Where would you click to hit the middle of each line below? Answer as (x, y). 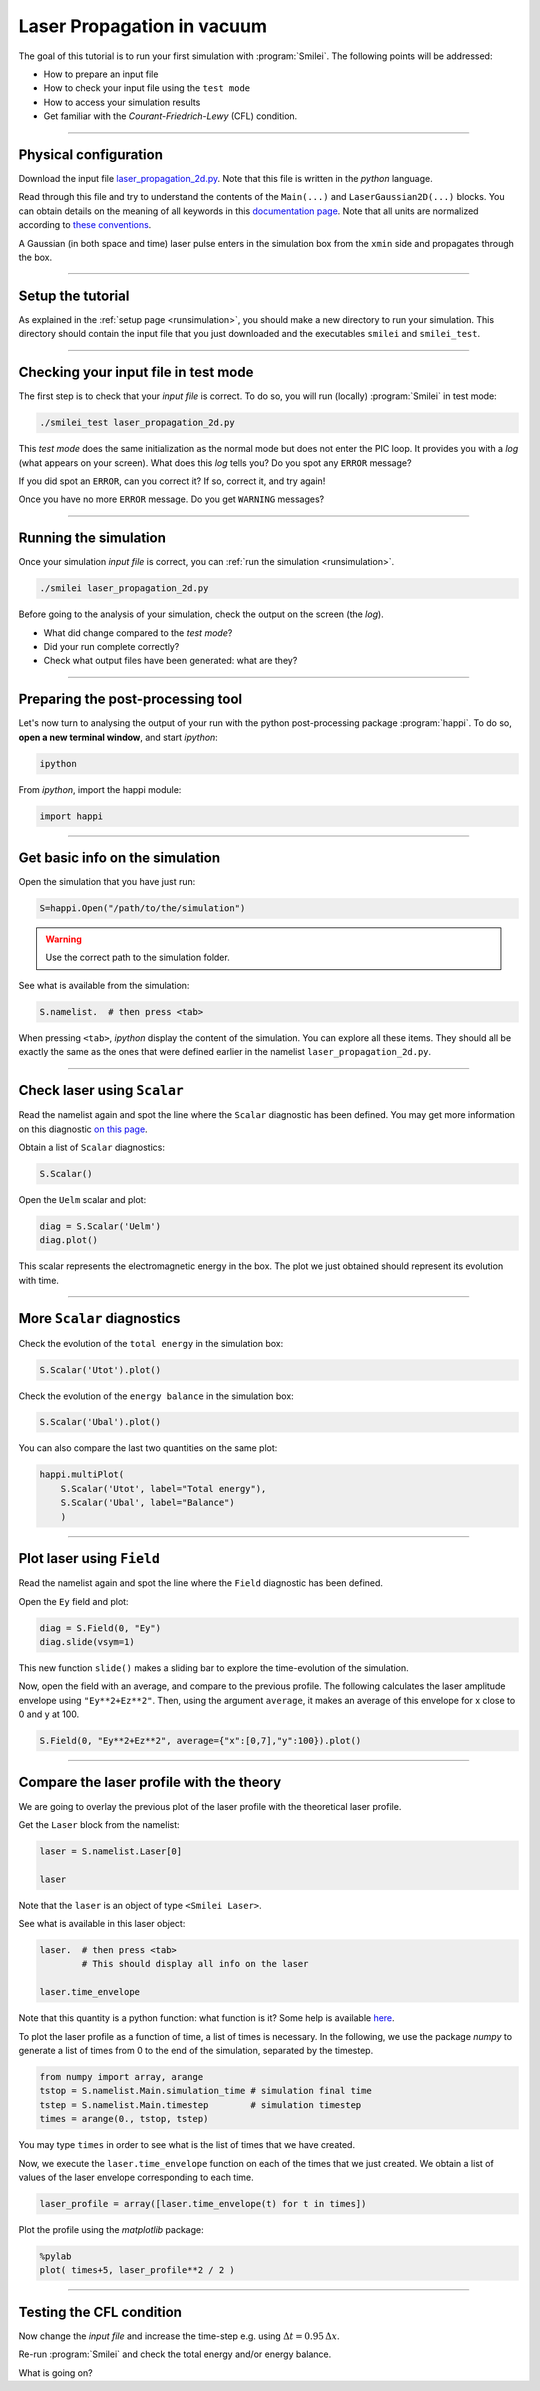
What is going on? (56, 2372)
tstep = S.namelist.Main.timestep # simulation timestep (200, 2104)
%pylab (55, 2256)
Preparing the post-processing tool (130, 699)
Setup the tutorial (74, 295)
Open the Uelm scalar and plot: (82, 1199)
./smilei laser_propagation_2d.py (124, 588)
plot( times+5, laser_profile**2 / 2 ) (137, 2270)
